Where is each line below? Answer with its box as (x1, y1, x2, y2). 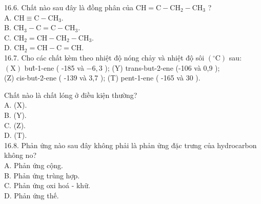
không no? (4, 150, 37, 160)
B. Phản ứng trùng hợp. (4, 170, 80, 180)
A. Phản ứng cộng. (4, 159, 63, 170)
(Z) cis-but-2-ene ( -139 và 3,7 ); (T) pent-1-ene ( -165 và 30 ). (4, 72, 200, 83)
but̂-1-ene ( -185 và (24, 62, 84, 73)
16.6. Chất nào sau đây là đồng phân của (4, 2, 134, 12)
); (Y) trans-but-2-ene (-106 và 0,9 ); (105, 62, 220, 73)
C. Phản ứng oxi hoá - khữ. (4, 180, 90, 191)
